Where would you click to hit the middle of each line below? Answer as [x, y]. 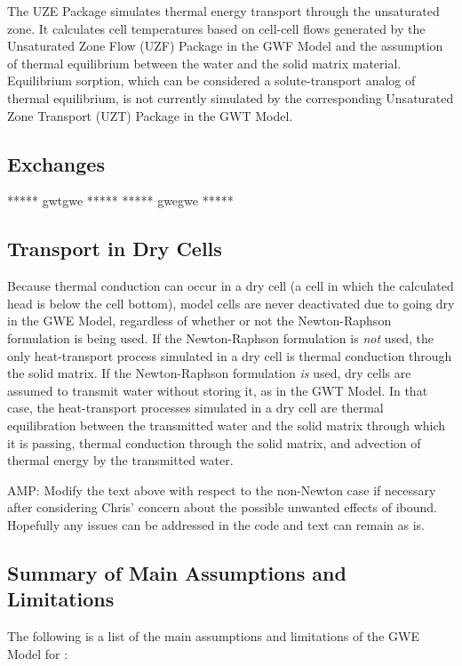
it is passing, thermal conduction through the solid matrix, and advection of [214, 442]
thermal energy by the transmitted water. [120, 460]
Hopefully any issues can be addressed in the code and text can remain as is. [216, 524]
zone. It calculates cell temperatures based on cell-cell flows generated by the [216, 28]
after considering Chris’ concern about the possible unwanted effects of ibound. [222, 507]
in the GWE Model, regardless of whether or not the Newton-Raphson [199, 321]
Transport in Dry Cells [115, 249]
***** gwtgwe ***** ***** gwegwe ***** [120, 201]
